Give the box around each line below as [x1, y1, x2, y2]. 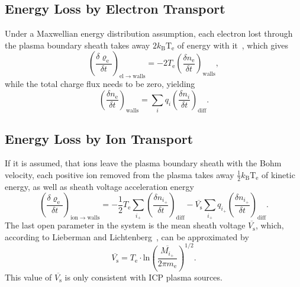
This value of [5, 270, 52, 283]
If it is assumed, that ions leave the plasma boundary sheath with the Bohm [5, 157, 282, 169]
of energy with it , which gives [177, 38, 289, 51]
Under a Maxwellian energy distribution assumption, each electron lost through [5, 27, 293, 40]
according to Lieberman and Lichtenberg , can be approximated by [5, 230, 249, 243]
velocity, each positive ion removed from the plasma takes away [5, 168, 234, 180]
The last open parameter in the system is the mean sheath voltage [5, 219, 246, 231]
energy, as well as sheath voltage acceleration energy [5, 180, 194, 192]
